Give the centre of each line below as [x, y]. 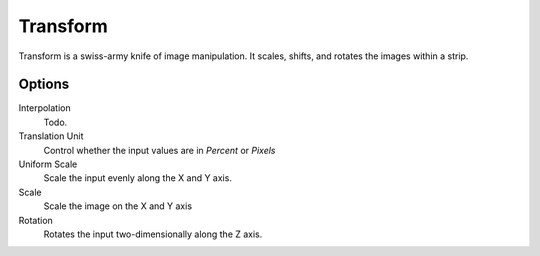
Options [44, 84]
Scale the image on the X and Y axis [118, 206]
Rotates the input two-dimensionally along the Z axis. [153, 234]
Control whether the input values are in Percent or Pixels [159, 150]
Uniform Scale [48, 164]
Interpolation [44, 108]
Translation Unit [51, 136]
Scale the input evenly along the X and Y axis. [137, 178]
